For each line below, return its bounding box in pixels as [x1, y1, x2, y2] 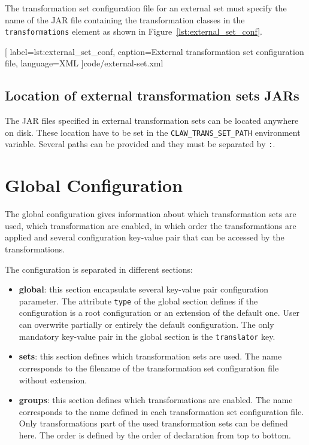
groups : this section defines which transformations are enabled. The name [19, 394, 293, 406]
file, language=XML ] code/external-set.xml [5, 57, 163, 69]
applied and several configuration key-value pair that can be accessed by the [5, 231, 284, 243]
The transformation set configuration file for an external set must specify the [5, 2, 287, 14]
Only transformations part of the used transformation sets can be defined [19, 417, 288, 429]
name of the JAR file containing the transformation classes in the [5, 13, 245, 26]
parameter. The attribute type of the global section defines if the [19, 294, 258, 307]
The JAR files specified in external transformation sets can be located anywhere [5, 114, 299, 127]
